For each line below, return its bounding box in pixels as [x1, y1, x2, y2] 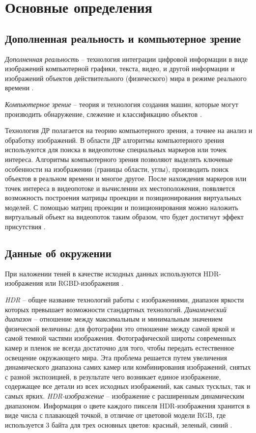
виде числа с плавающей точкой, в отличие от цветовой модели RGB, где [5, 410, 226, 420]
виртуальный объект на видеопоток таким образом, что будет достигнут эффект [5, 212, 244, 222]
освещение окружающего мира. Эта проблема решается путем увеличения [5, 352, 227, 362]
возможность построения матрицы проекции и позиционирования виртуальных [5, 192, 242, 203]
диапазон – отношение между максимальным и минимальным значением [5, 314, 223, 324]
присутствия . [5, 221, 46, 232]
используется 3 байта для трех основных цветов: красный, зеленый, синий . [5, 419, 232, 430]
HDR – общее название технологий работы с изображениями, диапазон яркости [5, 295, 244, 305]
